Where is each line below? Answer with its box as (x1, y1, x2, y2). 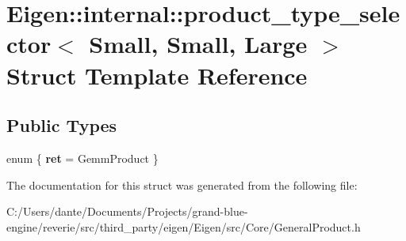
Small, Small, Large (89, 28, 308, 60)
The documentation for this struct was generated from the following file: (6, 176, 358, 193)
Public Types (6, 113, 117, 137)
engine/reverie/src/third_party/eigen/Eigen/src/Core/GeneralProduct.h (6, 218, 361, 235)
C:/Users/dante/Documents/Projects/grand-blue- (6, 203, 248, 220)
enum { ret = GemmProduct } (6, 149, 159, 166)
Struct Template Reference (6, 58, 308, 91)
